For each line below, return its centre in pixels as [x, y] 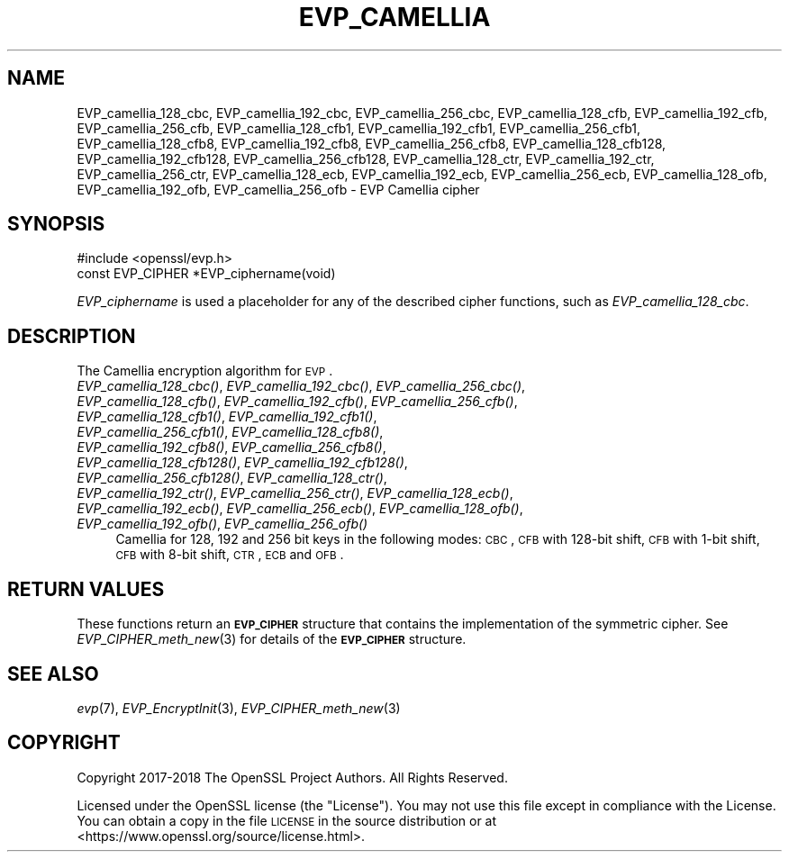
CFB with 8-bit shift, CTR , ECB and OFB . [230, 555]
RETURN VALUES [86, 589]
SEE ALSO [53, 674]
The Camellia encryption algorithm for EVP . [205, 371]
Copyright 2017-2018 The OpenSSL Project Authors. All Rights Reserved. [292, 777]
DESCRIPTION [72, 336]
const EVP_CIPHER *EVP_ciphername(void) [206, 274]
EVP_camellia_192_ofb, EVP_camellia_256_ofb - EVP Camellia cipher [278, 189]
